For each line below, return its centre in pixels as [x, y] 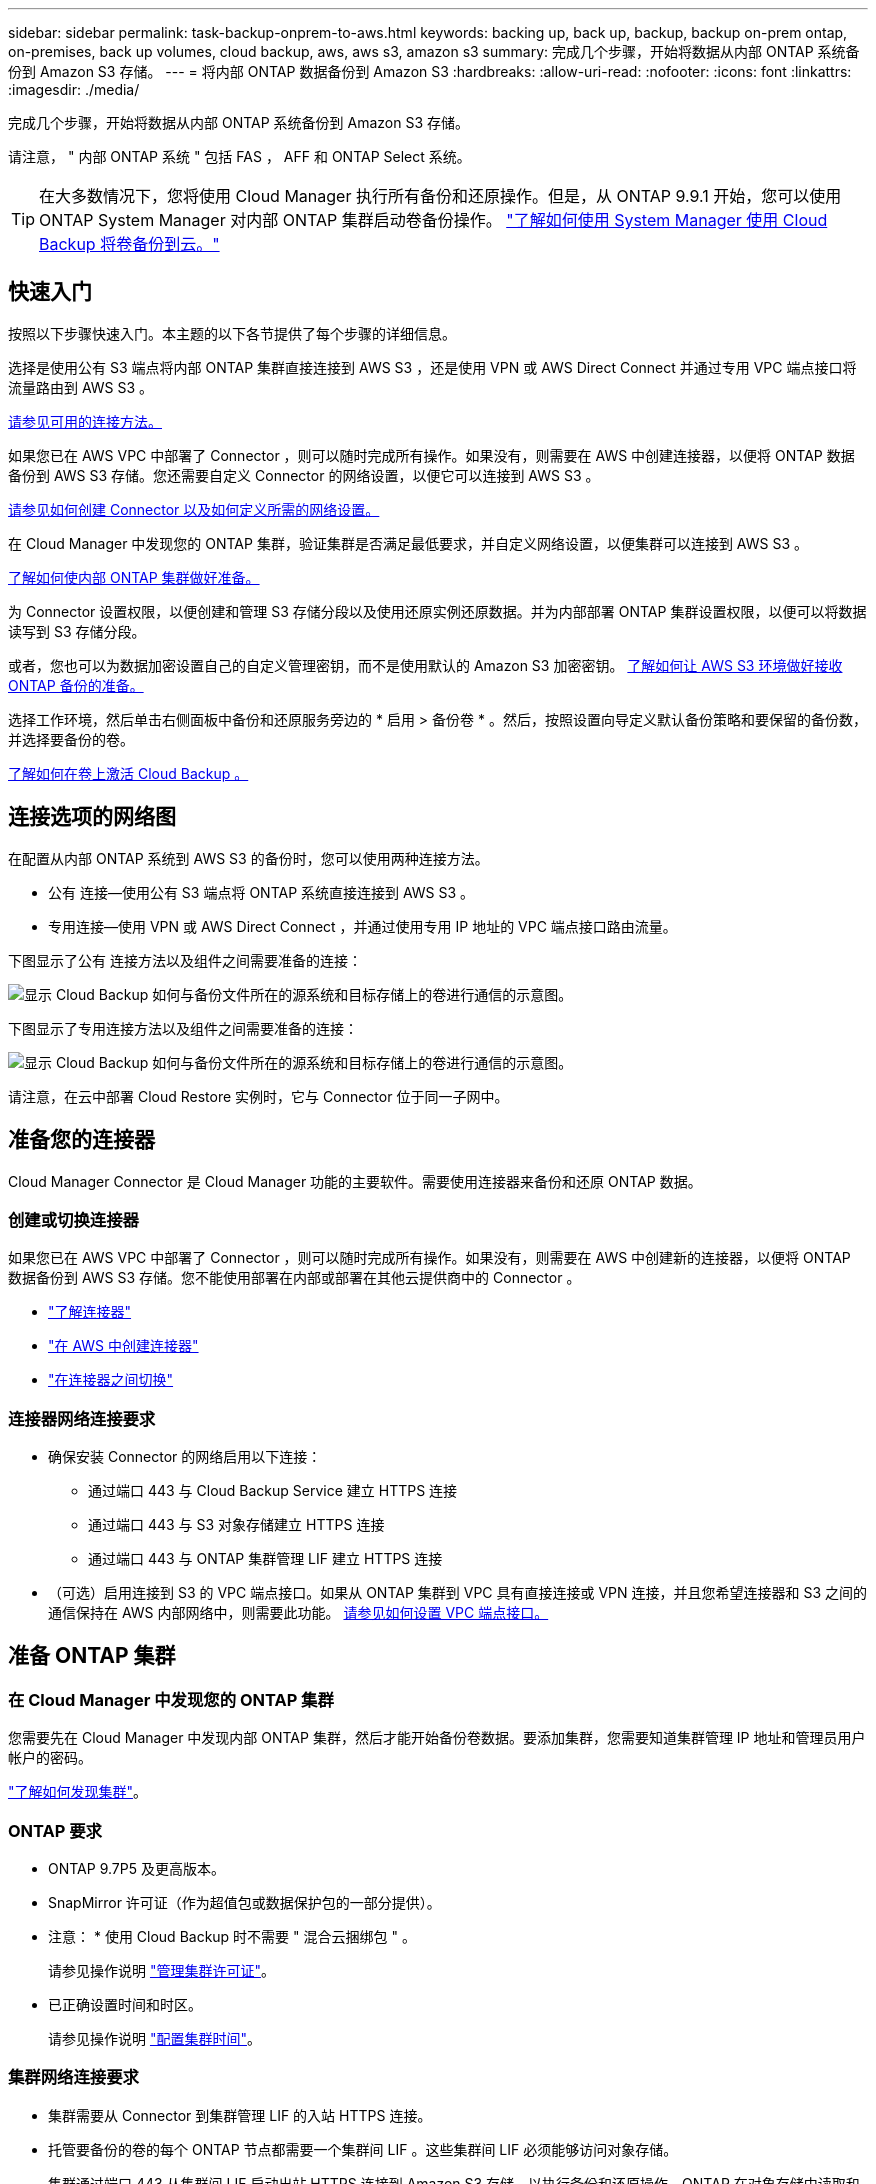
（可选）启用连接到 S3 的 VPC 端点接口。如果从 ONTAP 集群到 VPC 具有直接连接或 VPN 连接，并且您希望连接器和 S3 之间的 [458, 1593]
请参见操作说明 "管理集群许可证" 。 [161, 1970]
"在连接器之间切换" [111, 1380]
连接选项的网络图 [92, 817]
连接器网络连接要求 [82, 1418]
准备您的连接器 [81, 1140]
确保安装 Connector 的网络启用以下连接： [185, 1457]
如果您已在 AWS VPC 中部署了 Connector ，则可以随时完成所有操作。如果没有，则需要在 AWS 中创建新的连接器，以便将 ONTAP [429, 1258]
